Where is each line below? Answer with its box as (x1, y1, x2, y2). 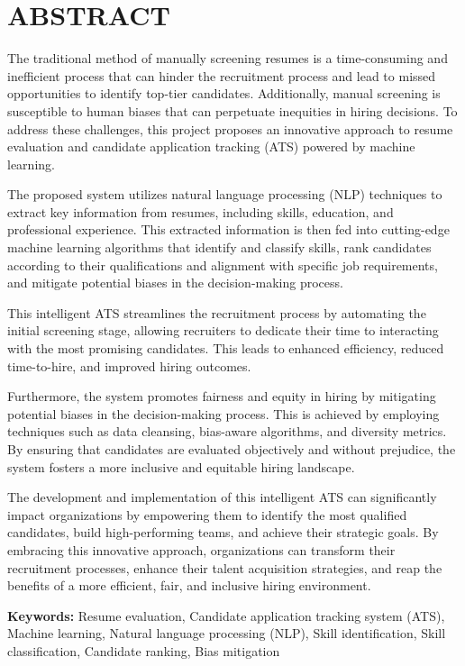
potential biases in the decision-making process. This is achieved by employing (7, 404, 440, 423)
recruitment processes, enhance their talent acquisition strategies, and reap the (7, 558, 442, 577)
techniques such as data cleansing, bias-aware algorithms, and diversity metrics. (7, 422, 447, 441)
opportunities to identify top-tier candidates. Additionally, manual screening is (7, 84, 441, 103)
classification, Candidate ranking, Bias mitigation (7, 641, 280, 660)
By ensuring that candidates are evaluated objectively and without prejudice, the (7, 440, 456, 458)
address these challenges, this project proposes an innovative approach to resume (7, 119, 453, 138)
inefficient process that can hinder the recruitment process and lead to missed (7, 66, 436, 85)
